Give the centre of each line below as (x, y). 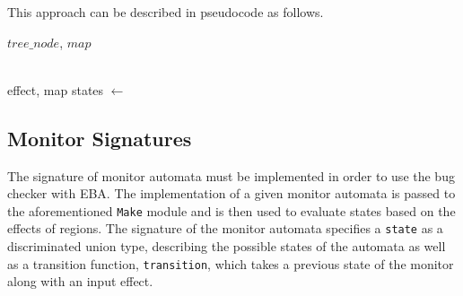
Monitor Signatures (100, 138)
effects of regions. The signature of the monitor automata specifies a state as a (225, 228)
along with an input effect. (80, 281)
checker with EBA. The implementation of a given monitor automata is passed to (231, 193)
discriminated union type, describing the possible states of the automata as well (227, 246)
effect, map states (56, 89)
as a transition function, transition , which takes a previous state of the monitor (231, 263)
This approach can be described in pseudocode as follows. (166, 12)
